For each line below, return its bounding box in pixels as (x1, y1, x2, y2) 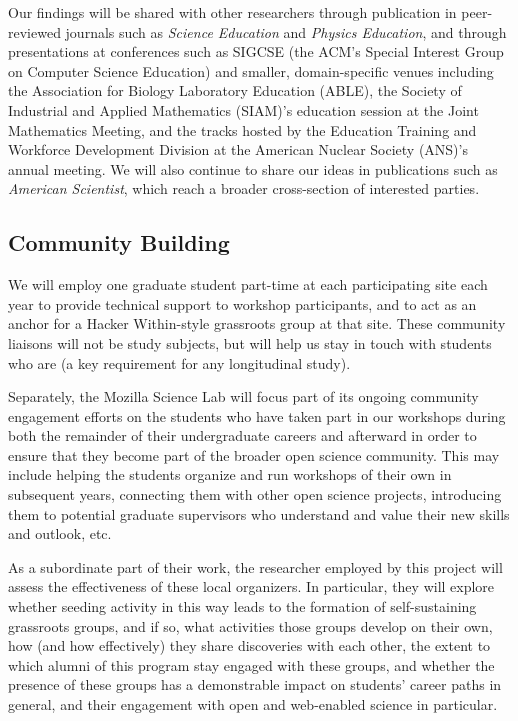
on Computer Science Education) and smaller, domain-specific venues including (8, 60, 494, 81)
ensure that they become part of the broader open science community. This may (8, 444, 500, 465)
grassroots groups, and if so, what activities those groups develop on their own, (8, 615, 493, 636)
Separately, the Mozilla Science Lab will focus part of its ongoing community (8, 386, 479, 407)
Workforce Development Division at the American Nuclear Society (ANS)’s (8, 139, 468, 160)
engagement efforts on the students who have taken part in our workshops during (8, 405, 506, 426)
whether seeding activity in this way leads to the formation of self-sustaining (8, 596, 477, 617)
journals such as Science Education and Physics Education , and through (65, 21, 507, 42)
